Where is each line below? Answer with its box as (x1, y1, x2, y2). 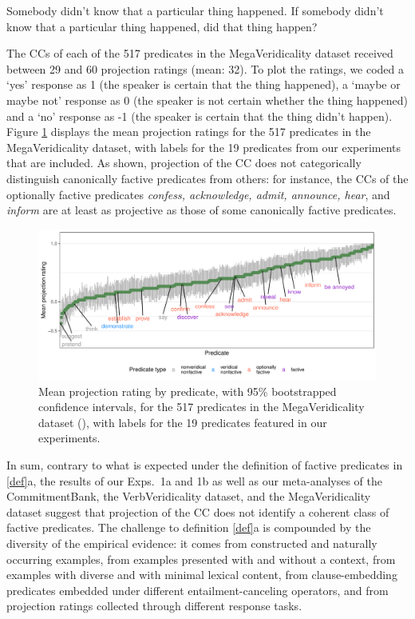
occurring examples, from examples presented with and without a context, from (6, 550, 396, 567)
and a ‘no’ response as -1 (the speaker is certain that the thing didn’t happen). (6, 107, 393, 124)
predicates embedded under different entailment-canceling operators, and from (6, 581, 389, 598)
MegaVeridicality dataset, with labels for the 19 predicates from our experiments (6, 138, 401, 155)
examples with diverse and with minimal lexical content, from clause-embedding (6, 566, 397, 583)
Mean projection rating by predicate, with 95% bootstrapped (38, 382, 337, 399)
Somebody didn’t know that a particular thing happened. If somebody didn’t (6, 2, 384, 18)
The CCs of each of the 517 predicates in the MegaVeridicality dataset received (6, 45, 393, 62)
